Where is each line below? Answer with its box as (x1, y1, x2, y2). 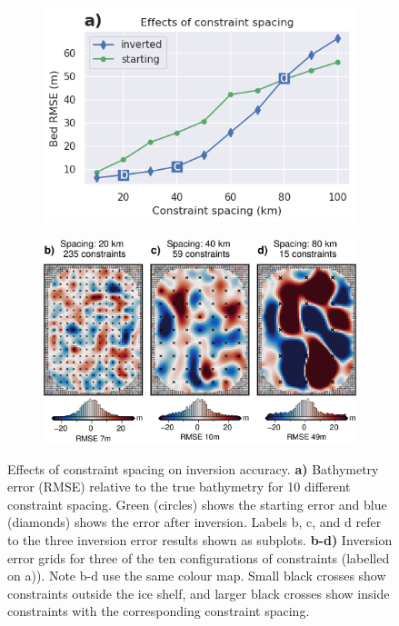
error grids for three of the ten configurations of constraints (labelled (7, 548, 390, 567)
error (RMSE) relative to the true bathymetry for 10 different (7, 477, 351, 496)
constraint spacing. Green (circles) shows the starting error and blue (7, 494, 387, 513)
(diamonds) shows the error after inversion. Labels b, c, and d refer (7, 512, 382, 532)
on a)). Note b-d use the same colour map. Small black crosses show (7, 566, 386, 585)
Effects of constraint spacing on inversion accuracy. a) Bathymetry (7, 459, 379, 478)
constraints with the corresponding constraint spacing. (7, 601, 310, 621)
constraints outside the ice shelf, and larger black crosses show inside (7, 583, 390, 602)
